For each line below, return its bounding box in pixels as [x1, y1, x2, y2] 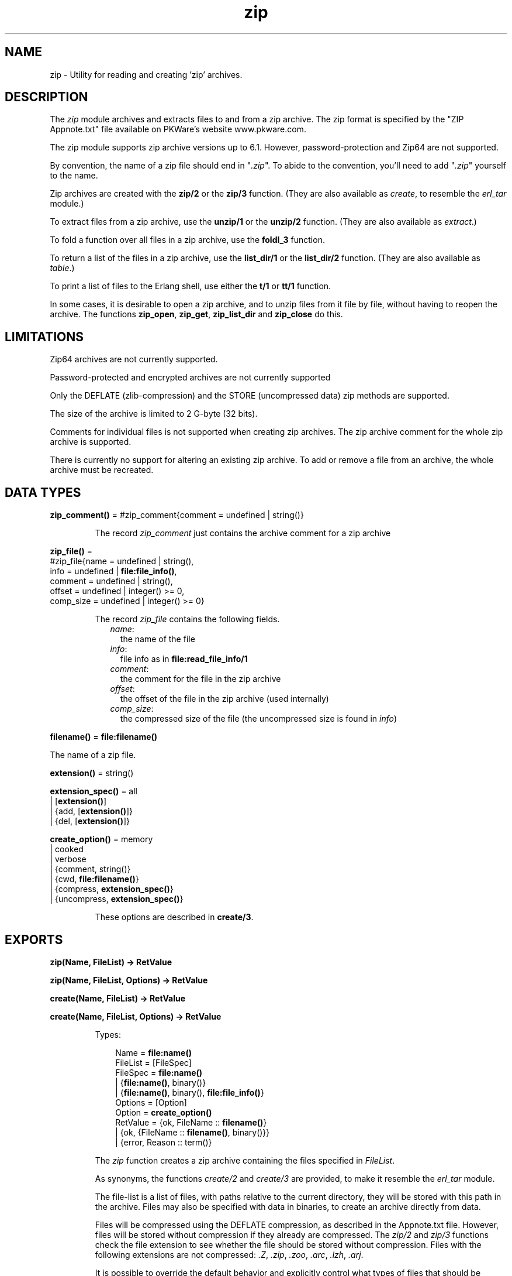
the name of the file [120, 634, 195, 644]
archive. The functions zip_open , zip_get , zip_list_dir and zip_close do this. [50, 309, 343, 320]
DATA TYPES [5, 485, 81, 500]
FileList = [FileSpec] [115, 1057, 192, 1068]
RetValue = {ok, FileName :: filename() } [115, 1117, 267, 1127]
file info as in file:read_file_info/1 [120, 654, 248, 664]
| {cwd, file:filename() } [50, 874, 139, 884]
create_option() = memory [50, 834, 153, 845]
